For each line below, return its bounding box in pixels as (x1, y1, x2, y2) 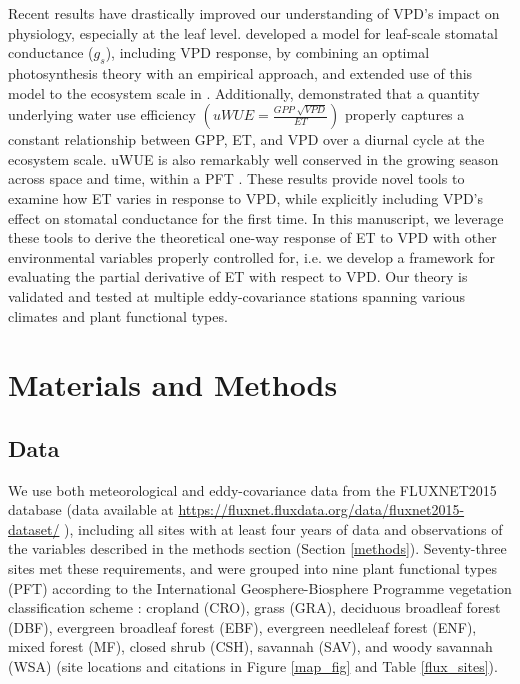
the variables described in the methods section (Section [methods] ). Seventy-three (8, 538, 507, 559)
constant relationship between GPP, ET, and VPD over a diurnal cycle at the (8, 129, 485, 150)
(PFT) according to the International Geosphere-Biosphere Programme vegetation (8, 577, 512, 598)
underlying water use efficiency (8, 104, 196, 125)
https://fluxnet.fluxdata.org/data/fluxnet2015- (178, 499, 465, 520)
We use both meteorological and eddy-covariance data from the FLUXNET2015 (8, 479, 497, 500)
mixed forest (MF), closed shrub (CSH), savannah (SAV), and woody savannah (8, 636, 493, 657)
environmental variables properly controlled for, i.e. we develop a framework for (8, 246, 495, 267)
